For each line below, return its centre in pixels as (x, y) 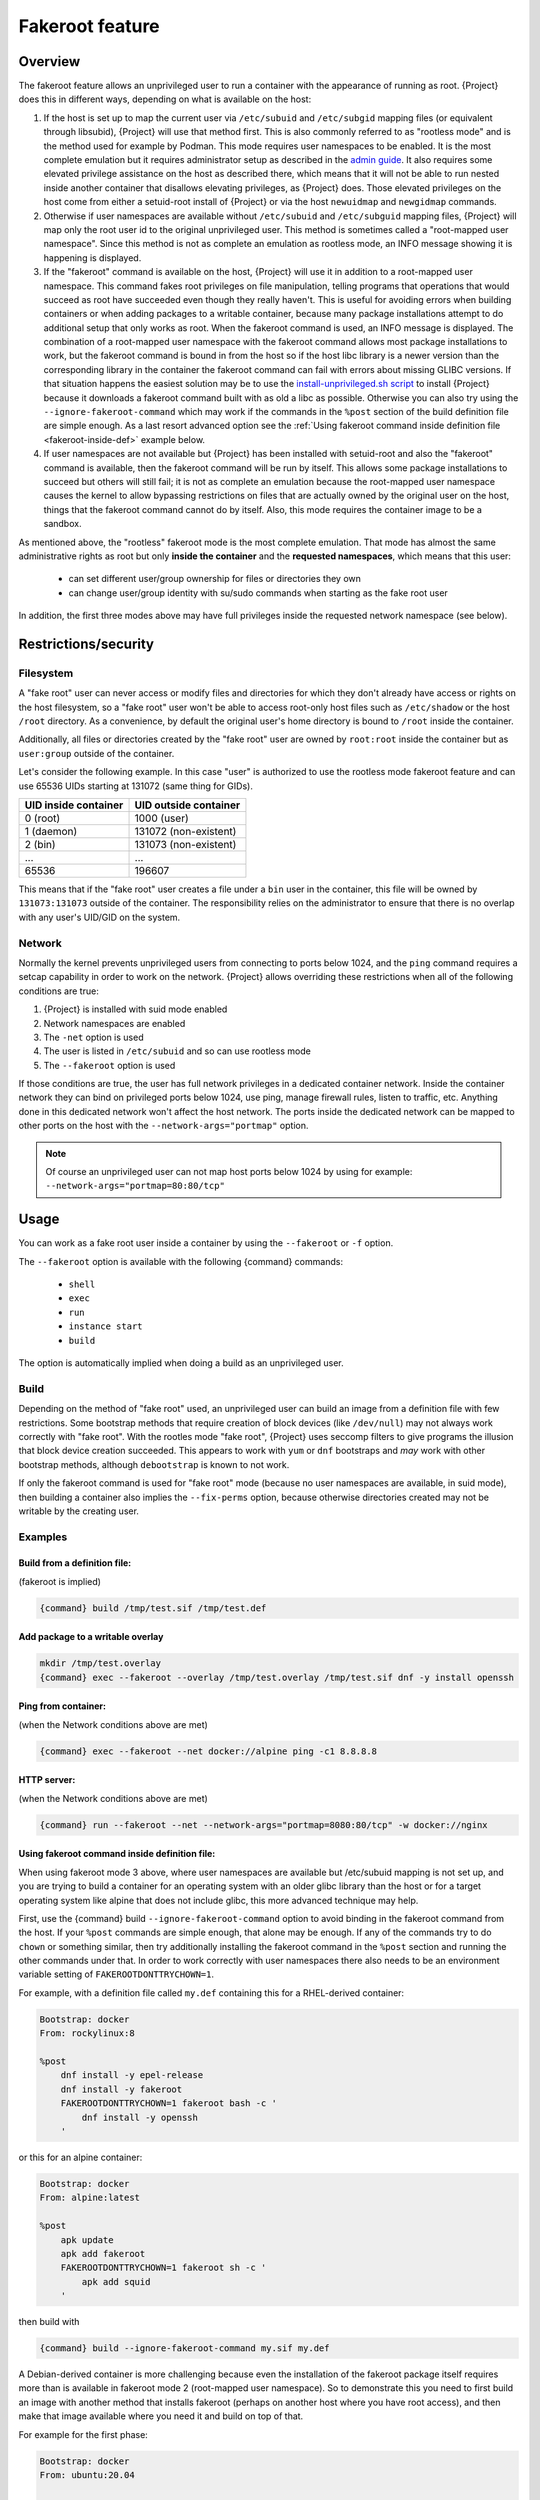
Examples (43, 1537)
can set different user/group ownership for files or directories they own (215, 579)
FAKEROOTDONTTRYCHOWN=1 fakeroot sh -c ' (163, 2268)
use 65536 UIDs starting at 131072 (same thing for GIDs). (136, 786)
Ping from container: (62, 1706)
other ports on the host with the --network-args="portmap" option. (163, 1126)
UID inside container (74, 805)
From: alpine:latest (89, 2198)
